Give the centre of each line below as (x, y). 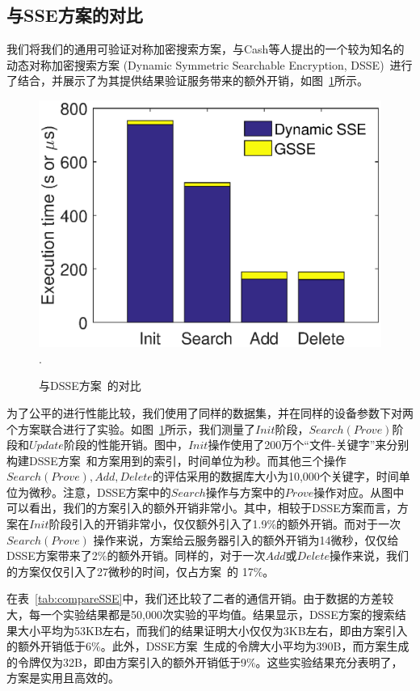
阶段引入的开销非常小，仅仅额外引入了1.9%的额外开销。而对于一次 (225, 524)
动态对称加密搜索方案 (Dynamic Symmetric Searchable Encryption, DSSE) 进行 (210, 64)
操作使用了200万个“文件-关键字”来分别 (309, 445)
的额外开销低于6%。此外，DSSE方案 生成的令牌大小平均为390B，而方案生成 (208, 646)
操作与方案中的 (245, 492)
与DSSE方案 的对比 (90, 386)
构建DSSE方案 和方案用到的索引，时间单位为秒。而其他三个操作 (176, 460)
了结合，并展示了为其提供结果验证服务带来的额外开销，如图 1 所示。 (187, 81)
